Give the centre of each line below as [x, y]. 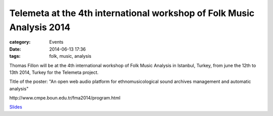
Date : [15, 49]
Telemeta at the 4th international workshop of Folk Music [132, 13]
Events [56, 42]
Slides [16, 107]
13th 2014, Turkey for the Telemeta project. [54, 72]
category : [20, 42]
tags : [15, 56]
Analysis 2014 [40, 27]
